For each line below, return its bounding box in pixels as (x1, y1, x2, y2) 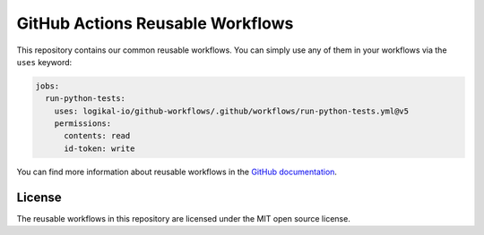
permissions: (54, 119, 112, 129)
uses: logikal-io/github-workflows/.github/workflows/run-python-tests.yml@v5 (54, 105, 410, 116)
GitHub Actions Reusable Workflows (16, 13, 294, 33)
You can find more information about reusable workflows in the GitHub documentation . (16, 166, 338, 177)
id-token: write (64, 143, 135, 154)
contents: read (64, 130, 131, 141)
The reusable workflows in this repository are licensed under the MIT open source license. (16, 213, 351, 223)
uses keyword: (16, 56, 73, 67)
